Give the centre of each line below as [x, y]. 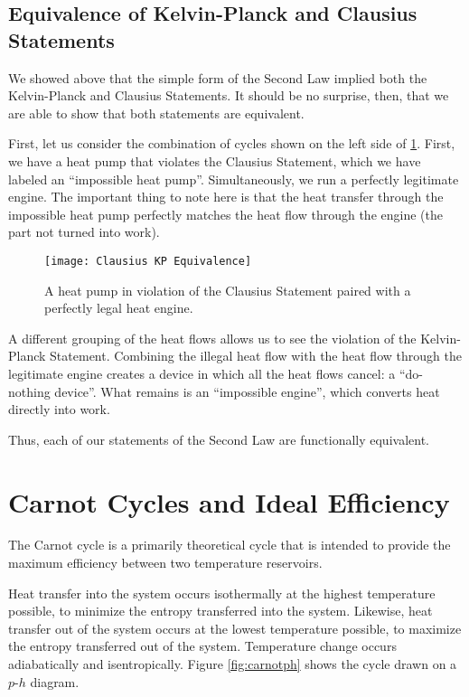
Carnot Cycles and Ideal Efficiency [229, 501]
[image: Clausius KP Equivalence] [148, 261]
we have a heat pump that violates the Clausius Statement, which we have [215, 160]
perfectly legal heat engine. [119, 308]
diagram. [55, 681]
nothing [29, 391]
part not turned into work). [84, 232]
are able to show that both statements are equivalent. [156, 113]
